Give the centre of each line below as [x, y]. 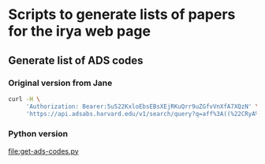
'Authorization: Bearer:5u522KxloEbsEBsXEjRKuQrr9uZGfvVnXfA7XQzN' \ [142, 106]
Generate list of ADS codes [76, 60]
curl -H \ [24, 99]
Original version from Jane [60, 83]
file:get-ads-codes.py [43, 151]
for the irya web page [80, 31]
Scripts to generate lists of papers [122, 15]
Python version [38, 134]
